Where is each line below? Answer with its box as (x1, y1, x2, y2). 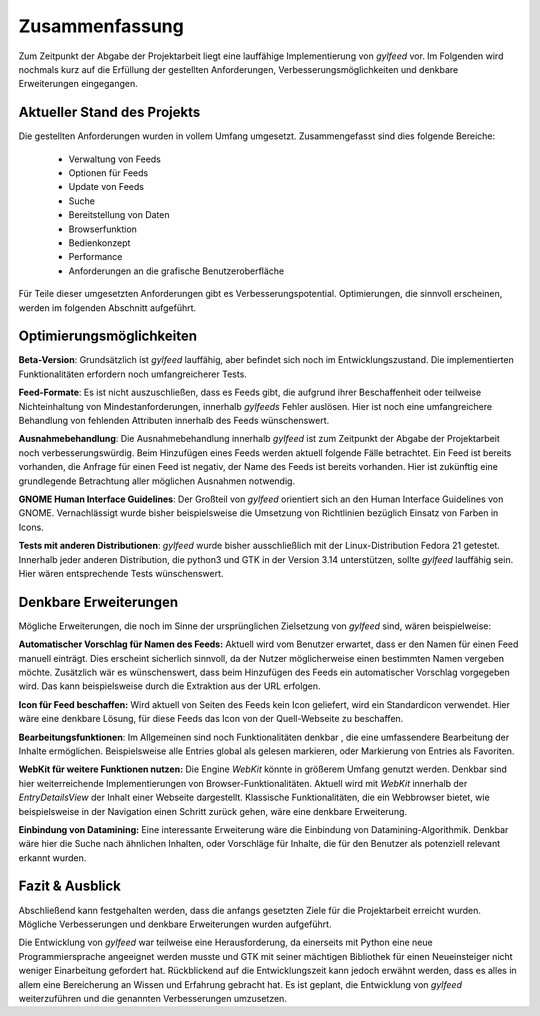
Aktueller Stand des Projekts (18, 104, 201, 121)
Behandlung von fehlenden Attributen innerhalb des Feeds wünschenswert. (18, 415, 330, 426)
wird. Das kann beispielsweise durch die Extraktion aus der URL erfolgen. (18, 680, 321, 692)
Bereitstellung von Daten (68, 209, 170, 221)
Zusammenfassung (18, 15, 184, 37)
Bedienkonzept (68, 236, 131, 249)
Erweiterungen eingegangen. (18, 78, 139, 90)
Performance (68, 251, 123, 263)
